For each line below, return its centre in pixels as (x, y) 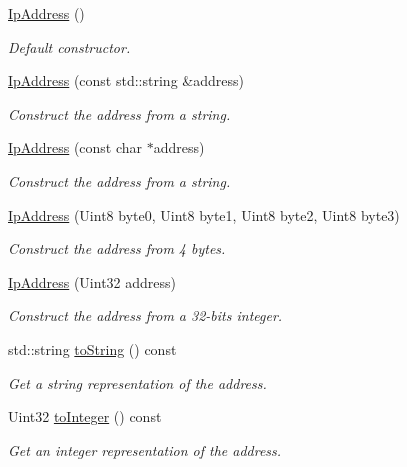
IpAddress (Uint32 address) (92, 281)
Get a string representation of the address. (137, 382)
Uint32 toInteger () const (85, 416)
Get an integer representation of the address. (145, 449)
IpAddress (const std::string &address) (126, 80)
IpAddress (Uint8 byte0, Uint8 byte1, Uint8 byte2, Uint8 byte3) (204, 214)
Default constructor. (69, 46)
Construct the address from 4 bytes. (117, 248)
